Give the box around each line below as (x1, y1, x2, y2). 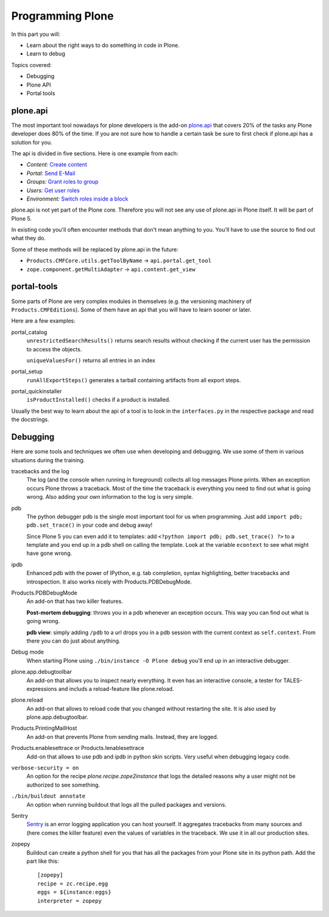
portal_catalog (11, 328, 48, 335)
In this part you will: (11, 30, 60, 38)
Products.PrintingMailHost (11, 724, 77, 732)
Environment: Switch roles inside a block (26, 195, 129, 202)
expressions (26, 685, 57, 692)
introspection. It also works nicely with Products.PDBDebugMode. (26, 578, 192, 585)
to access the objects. (26, 345, 82, 353)
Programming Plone (11, 9, 114, 23)
